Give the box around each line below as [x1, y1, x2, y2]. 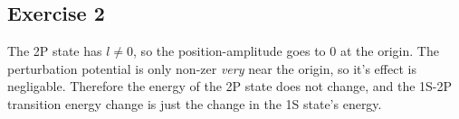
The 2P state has [7, 41, 102, 60]
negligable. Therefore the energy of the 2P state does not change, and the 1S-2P [7, 77, 453, 96]
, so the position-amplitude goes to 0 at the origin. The [133, 41, 439, 60]
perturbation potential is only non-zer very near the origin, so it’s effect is [7, 59, 416, 78]
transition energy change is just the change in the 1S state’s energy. [7, 94, 382, 113]
